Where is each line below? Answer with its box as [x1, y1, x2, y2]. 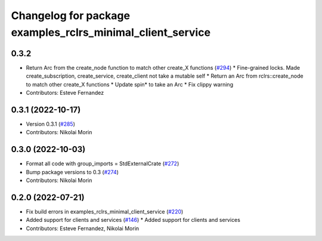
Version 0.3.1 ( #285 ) [26, 120, 76, 128]
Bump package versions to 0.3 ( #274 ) [26, 168, 119, 175]
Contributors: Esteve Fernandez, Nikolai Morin [26, 224, 140, 232]
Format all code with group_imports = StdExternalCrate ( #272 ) [26, 160, 179, 167]
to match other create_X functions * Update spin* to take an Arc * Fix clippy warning [26, 81, 234, 88]
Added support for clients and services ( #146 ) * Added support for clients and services [26, 217, 241, 224]
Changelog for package [11, 9, 131, 22]
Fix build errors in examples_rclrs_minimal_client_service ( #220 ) [26, 208, 184, 215]
